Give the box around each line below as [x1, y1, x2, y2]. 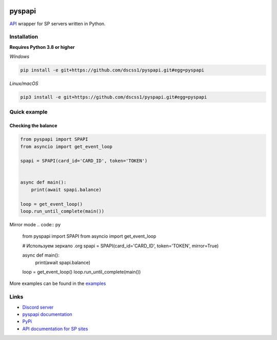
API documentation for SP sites [22, 326, 88, 332]
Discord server [22, 304, 54, 310]
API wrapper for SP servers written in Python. [9, 21, 106, 27]
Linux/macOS [9, 80, 38, 87]
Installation [9, 33, 38, 41]
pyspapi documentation [22, 311, 73, 317]
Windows [9, 53, 30, 60]
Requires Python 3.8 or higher [9, 44, 75, 50]
